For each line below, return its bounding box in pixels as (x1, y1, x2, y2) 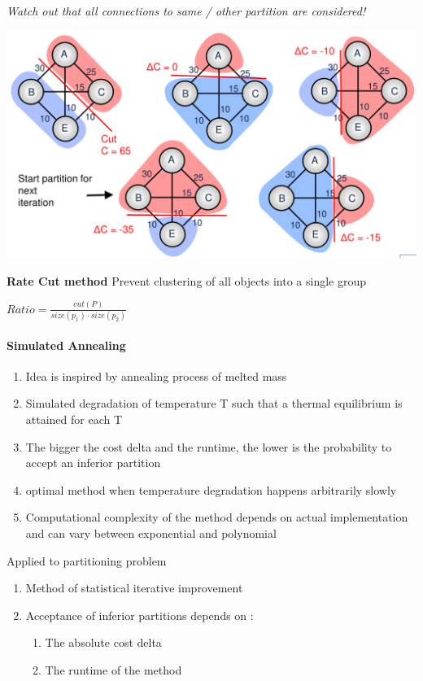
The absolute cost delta (45, 634, 162, 651)
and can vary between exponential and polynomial (25, 524, 277, 541)
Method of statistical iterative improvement (25, 579, 243, 596)
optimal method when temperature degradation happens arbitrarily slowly (25, 481, 397, 498)
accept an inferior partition (25, 454, 161, 471)
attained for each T (25, 410, 123, 427)
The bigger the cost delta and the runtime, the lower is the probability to (25, 438, 392, 455)
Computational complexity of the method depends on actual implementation (25, 509, 408, 526)
